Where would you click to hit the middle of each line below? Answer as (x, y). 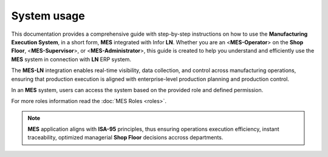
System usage (48, 16)
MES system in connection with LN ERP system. (71, 59)
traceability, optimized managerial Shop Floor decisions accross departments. (125, 138)
